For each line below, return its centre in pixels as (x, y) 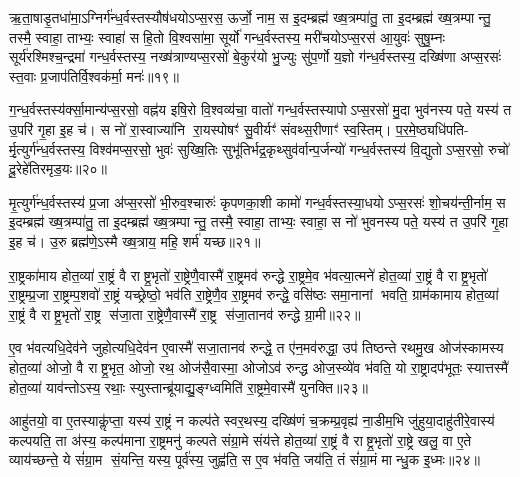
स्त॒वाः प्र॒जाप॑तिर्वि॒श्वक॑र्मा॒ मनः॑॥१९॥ (94, 75)
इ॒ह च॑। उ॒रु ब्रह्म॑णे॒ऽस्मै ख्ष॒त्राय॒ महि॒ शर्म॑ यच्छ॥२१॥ (135, 240)
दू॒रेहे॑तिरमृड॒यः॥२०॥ (58, 168)
